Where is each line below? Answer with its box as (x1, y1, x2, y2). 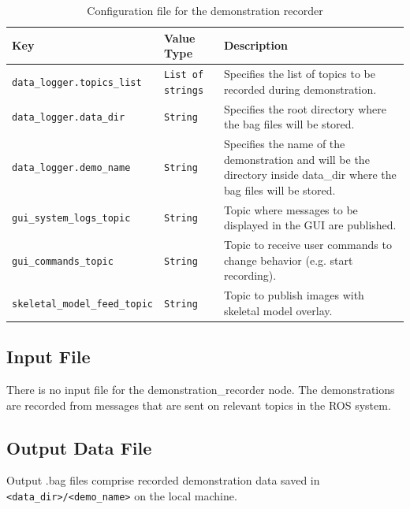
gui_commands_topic (12, 255, 114, 267)
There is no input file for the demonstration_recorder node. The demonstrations (6, 381, 395, 398)
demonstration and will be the (224, 150, 370, 167)
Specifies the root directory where (224, 100, 386, 117)
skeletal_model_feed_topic (12, 298, 153, 310)
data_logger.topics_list (12, 76, 142, 88)
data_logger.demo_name (12, 162, 131, 174)
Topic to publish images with (224, 287, 364, 303)
